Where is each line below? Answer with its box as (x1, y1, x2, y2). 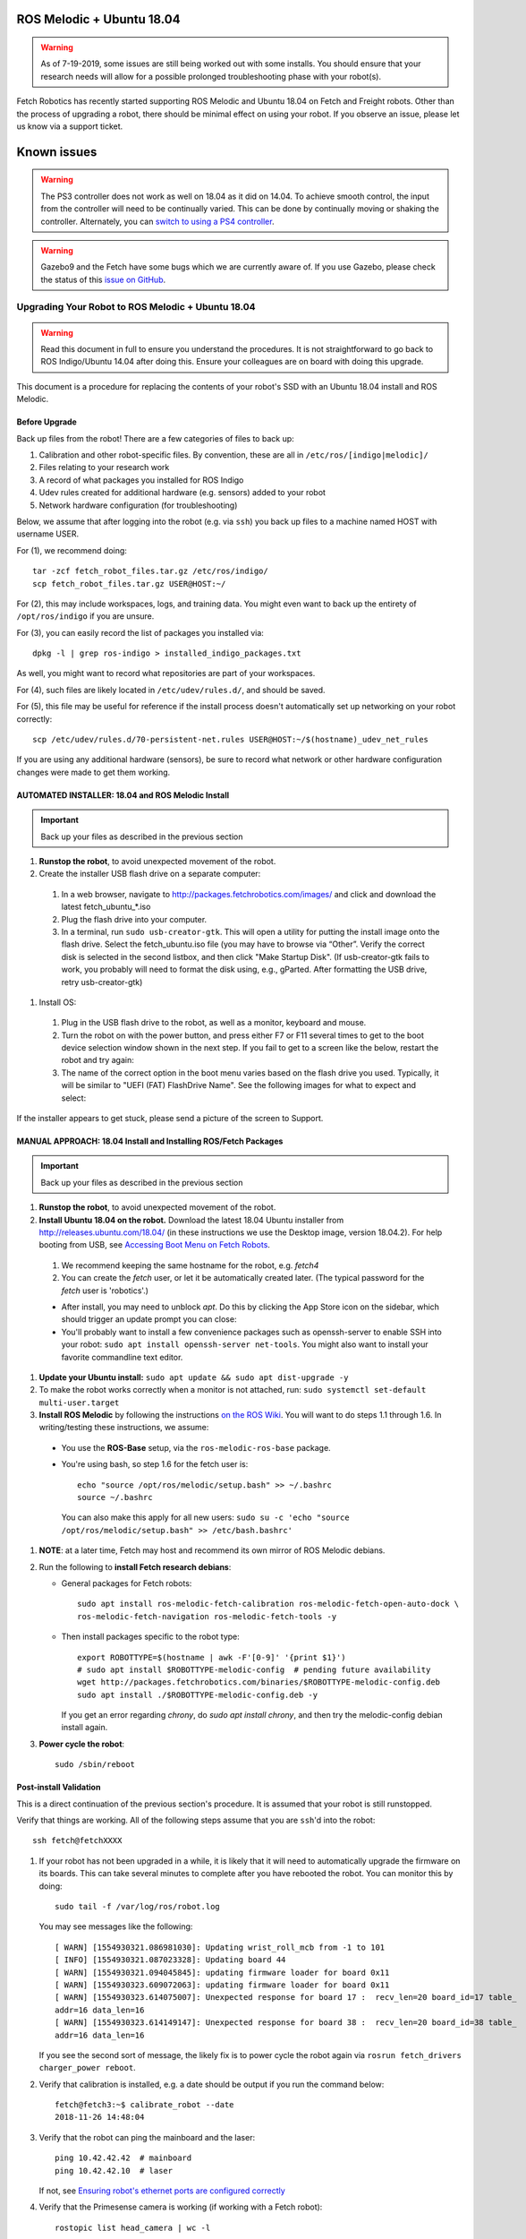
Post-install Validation (16, 1782, 101, 1793)
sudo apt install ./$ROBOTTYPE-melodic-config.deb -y (77, 1689, 318, 1700)
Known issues (16, 144, 98, 159)
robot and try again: (61, 1055, 134, 1066)
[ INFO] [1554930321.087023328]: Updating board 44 (55, 1955, 286, 1965)
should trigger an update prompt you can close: (61, 1314, 237, 1325)
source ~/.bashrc (77, 1492, 153, 1503)
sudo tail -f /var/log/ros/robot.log (55, 1901, 221, 1911)
